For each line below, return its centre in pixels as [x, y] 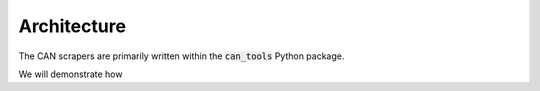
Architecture [72, 26]
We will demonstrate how [70, 74]
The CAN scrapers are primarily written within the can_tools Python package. [181, 56]
